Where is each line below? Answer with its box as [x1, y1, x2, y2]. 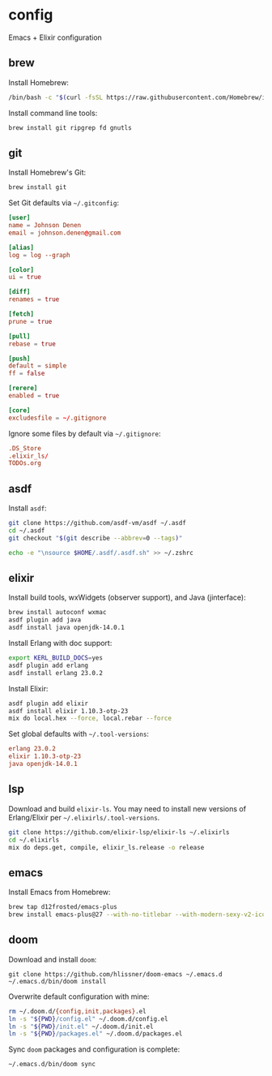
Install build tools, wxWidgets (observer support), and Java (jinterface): [8, 592, 246, 602]
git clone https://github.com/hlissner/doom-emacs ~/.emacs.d [8, 970, 223, 979]
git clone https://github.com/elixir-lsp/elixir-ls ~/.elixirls [8, 828, 230, 837]
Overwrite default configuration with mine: [8, 992, 150, 1001]
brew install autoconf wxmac [8, 609, 107, 617]
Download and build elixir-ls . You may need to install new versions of [8, 803, 247, 813]
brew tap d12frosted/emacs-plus [8, 903, 117, 911]
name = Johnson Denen [8, 222, 82, 230]
